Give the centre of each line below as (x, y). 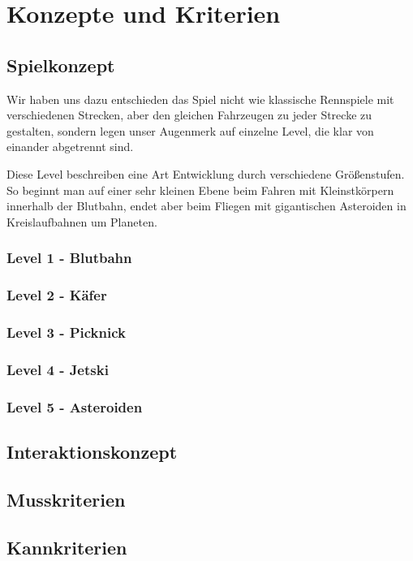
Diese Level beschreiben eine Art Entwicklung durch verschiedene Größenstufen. (206, 173)
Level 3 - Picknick (66, 332)
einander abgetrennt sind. (70, 147)
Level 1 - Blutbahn (69, 258)
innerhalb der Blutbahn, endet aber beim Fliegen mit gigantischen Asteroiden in (206, 206)
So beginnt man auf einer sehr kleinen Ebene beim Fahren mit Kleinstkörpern (200, 190)
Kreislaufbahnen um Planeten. (82, 221)
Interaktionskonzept (92, 451)
